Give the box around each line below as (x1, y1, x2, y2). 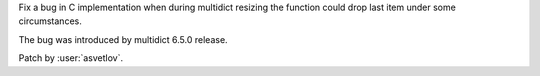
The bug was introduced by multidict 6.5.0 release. (18, 33, 229, 45)
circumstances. (18, 15, 82, 27)
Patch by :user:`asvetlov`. (18, 52, 124, 64)
